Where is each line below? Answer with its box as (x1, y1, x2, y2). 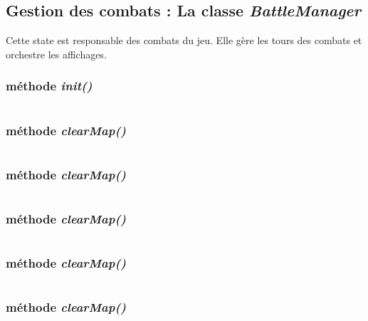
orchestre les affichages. (6, 46, 107, 61)
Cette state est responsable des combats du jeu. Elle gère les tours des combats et (6, 33, 362, 48)
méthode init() (6, 77, 93, 95)
